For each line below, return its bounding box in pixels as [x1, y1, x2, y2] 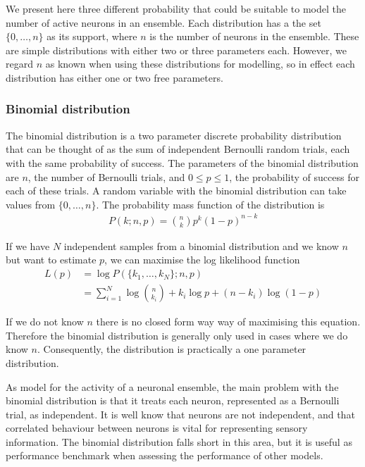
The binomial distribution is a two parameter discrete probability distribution [6, 127, 342, 142]
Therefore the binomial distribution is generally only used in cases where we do [6, 328, 348, 342]
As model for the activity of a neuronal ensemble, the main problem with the [6, 379, 339, 394]
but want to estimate [6, 252, 97, 267]
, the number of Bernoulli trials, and [27, 169, 185, 184]
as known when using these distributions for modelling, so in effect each [45, 56, 355, 71]
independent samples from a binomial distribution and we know [63, 238, 339, 253]
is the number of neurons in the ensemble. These [149, 29, 359, 44]
